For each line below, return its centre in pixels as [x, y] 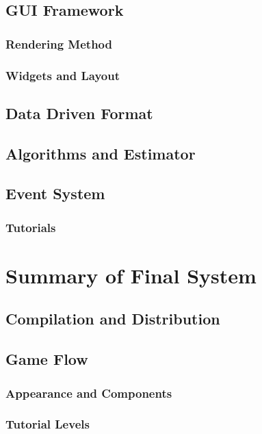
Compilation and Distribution [113, 319]
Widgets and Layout [63, 75]
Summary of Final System [131, 275]
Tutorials [31, 227]
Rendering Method [59, 43]
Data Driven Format [79, 113]
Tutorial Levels [48, 424]
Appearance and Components [89, 393]
